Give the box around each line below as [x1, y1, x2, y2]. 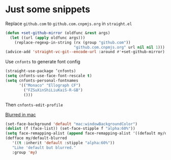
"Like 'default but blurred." [12, 145, 76, 150]
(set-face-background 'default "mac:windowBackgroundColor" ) [5, 121, 138, 126]
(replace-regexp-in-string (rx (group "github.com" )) [14, 40, 131, 45]
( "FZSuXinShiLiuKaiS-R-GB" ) [23, 87, 83, 93]
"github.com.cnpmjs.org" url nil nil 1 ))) [73, 44, 165, 50]
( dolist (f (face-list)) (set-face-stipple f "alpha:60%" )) [5, 126, 136, 131]
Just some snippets [5, 4, 91, 15]
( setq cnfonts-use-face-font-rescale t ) [5, 73, 93, 79]
